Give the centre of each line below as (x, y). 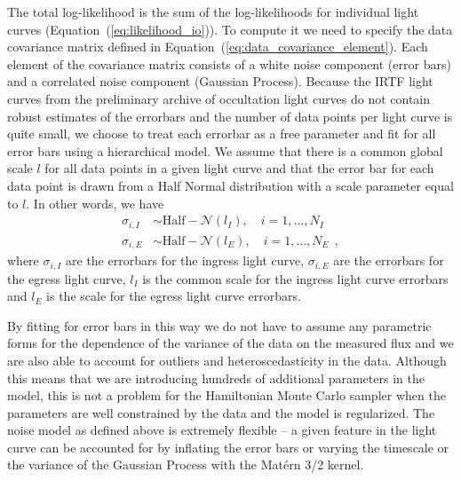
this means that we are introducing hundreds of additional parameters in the (216, 378)
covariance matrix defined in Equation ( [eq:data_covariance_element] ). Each (218, 47)
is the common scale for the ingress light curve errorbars (295, 278)
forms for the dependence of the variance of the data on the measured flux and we (230, 343)
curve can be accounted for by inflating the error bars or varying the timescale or (228, 447)
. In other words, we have (95, 203)
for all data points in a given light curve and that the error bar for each (239, 168)
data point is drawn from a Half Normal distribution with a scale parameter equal (230, 185)
